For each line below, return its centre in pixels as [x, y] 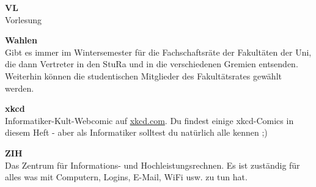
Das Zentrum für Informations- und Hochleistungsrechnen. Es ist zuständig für [152, 165]
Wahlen [21, 40]
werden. [20, 88]
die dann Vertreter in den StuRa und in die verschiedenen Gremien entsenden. [152, 64]
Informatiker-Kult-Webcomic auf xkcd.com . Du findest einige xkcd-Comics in [149, 120]
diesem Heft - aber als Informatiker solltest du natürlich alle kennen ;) [136, 132]
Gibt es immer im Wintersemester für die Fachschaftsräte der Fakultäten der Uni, [158, 52]
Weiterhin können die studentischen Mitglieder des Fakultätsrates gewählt [143, 75]
